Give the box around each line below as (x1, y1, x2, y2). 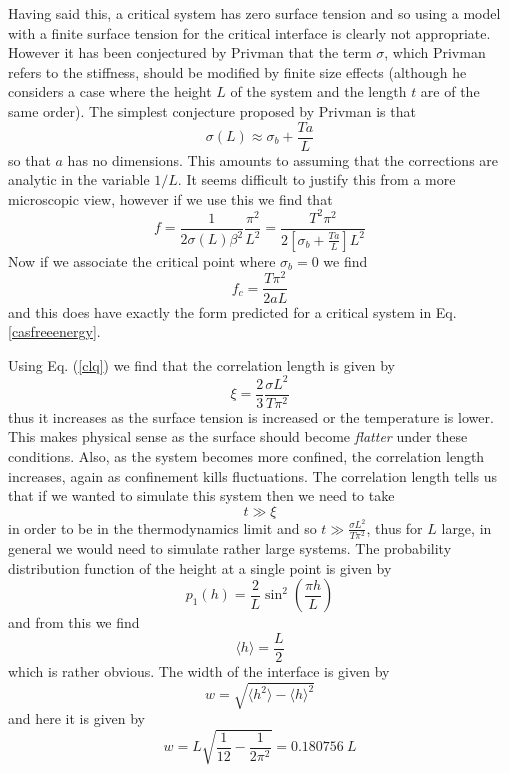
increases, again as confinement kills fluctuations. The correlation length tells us (8, 465, 498, 486)
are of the (420, 81, 480, 102)
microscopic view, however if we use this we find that (8, 188, 333, 209)
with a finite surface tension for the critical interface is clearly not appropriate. (8, 22, 491, 43)
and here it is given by (8, 708, 146, 729)
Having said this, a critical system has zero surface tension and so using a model (8, 3, 501, 23)
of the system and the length (230, 81, 407, 102)
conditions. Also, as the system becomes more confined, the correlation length (8, 446, 485, 467)
